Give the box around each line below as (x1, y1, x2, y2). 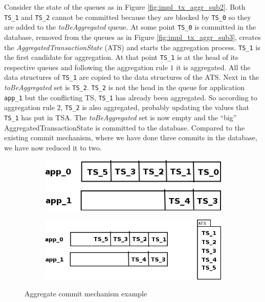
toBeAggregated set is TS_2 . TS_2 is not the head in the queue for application (4, 82, 245, 93)
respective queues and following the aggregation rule (4, 61, 168, 72)
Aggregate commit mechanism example (25, 288, 147, 299)
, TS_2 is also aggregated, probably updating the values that (60, 102, 250, 113)
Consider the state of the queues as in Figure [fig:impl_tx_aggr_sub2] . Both (4, 2, 246, 12)
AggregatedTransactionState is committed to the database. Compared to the (4, 122, 245, 133)
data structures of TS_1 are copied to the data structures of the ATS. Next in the (4, 72, 259, 82)
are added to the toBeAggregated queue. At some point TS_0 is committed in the (4, 21, 256, 32)
